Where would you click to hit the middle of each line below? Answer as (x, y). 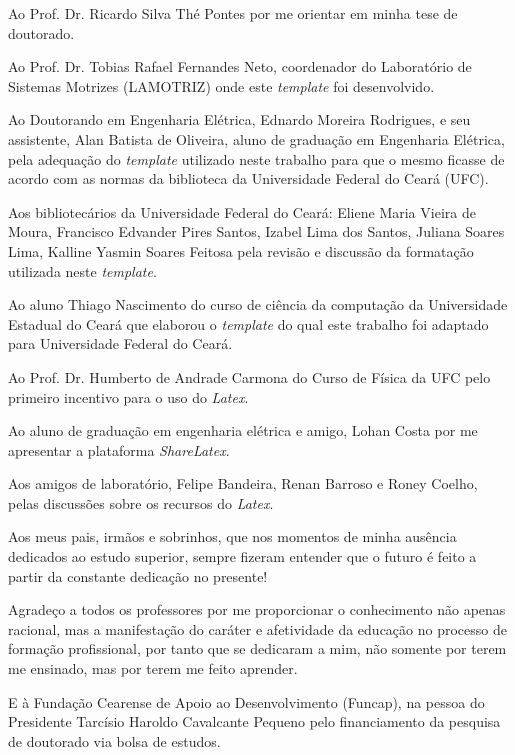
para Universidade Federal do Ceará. (120, 343)
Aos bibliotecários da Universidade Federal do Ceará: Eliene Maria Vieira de (242, 211)
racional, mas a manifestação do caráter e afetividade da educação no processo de (257, 628)
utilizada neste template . (82, 270)
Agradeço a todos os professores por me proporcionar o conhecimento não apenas (257, 609)
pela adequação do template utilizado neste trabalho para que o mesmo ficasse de (256, 158)
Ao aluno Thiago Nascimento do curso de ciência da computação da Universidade (258, 304)
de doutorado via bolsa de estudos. (114, 740)
